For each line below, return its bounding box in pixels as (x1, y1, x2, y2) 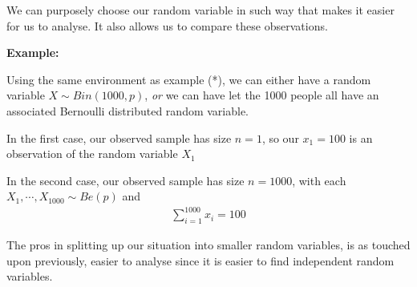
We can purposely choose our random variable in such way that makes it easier (6, 2, 395, 18)
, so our (261, 129, 299, 146)
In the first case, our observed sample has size (6, 129, 232, 146)
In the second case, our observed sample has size (6, 172, 245, 188)
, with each (292, 172, 346, 188)
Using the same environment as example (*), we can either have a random (6, 71, 371, 87)
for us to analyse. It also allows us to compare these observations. (6, 17, 328, 34)
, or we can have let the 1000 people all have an (144, 87, 379, 103)
